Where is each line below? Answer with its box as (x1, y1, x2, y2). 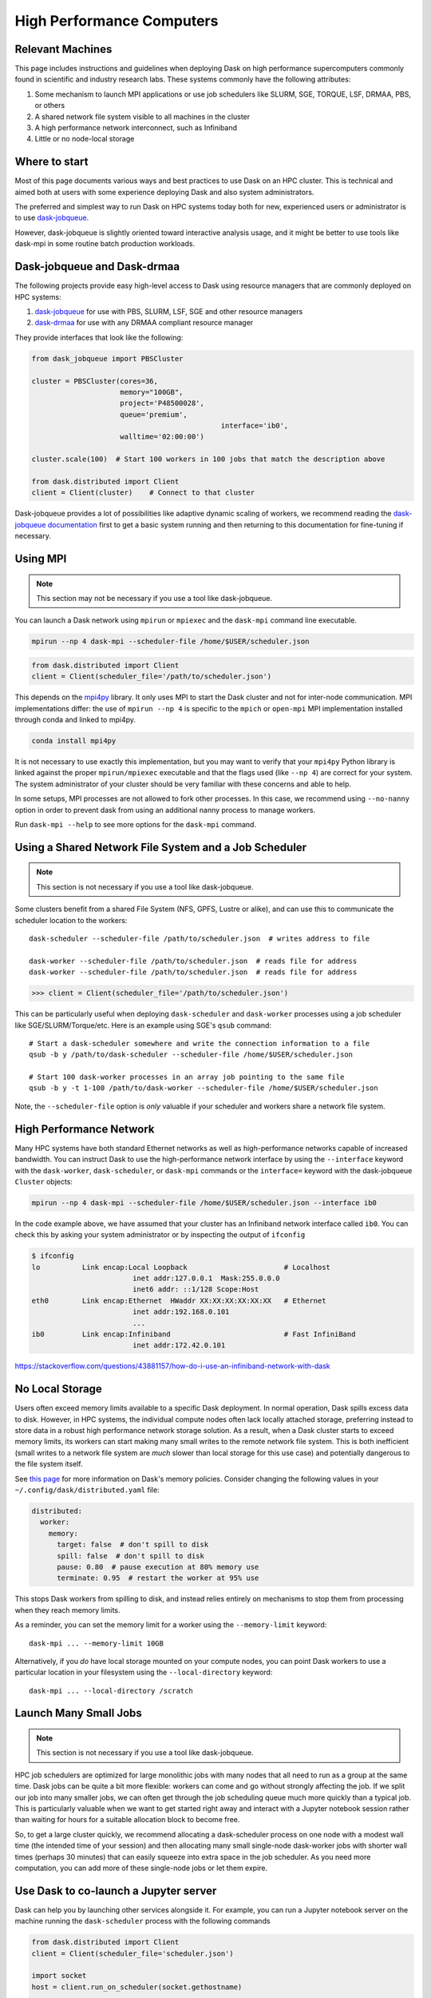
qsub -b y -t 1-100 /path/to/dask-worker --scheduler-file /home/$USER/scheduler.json (29, 1084, 378, 1093)
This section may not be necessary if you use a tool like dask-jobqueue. (36, 593, 273, 603)
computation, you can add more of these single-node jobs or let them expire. (14, 1863, 268, 1873)
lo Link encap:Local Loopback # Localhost (31, 1263, 331, 1272)
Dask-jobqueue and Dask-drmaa (14, 260, 180, 273)
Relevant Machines (14, 42, 113, 56)
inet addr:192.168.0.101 (132, 1307, 230, 1316)
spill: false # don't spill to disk (57, 1551, 205, 1560)
